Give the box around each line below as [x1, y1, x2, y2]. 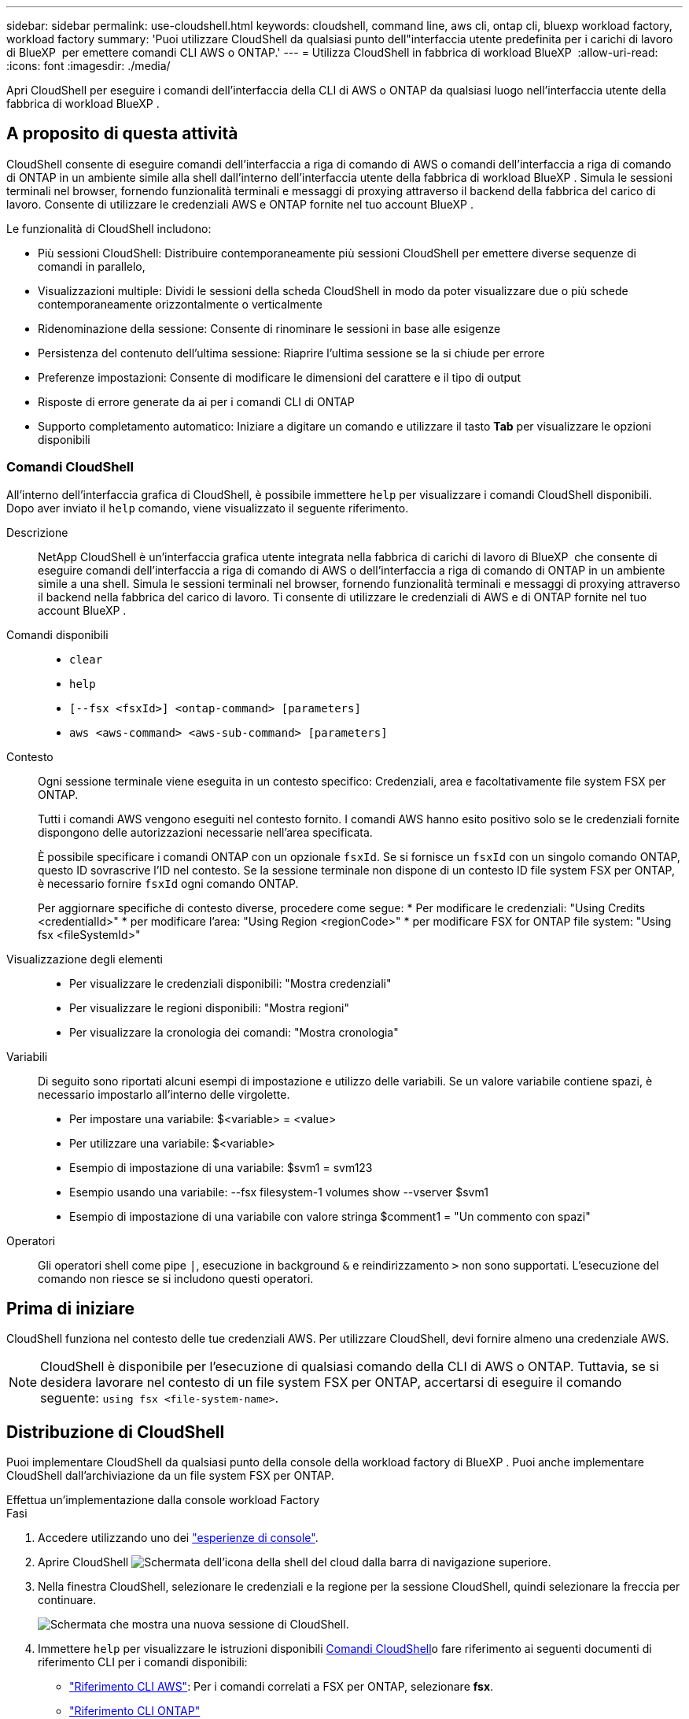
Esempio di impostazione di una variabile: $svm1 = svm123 [69, 1160, 373, 1174]
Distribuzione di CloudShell [6, 1421, 225, 1442]
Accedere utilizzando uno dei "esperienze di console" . [38, 1531, 319, 1545]
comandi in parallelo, [38, 259, 146, 273]
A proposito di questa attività [6, 124, 238, 144]
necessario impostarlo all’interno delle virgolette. [38, 1087, 290, 1101]
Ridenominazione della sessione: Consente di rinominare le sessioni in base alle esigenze [38, 321, 501, 335]
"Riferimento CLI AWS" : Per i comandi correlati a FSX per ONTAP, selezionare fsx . [69, 1680, 494, 1694]
